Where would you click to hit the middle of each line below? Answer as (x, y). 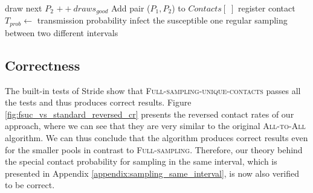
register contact (266, 8)
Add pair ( (131, 8)
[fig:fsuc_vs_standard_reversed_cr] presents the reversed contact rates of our (150, 114)
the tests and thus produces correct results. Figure (98, 102)
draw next (24, 8)
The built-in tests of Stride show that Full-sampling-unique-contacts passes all (153, 90)
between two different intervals (62, 32)
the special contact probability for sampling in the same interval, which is (141, 161)
